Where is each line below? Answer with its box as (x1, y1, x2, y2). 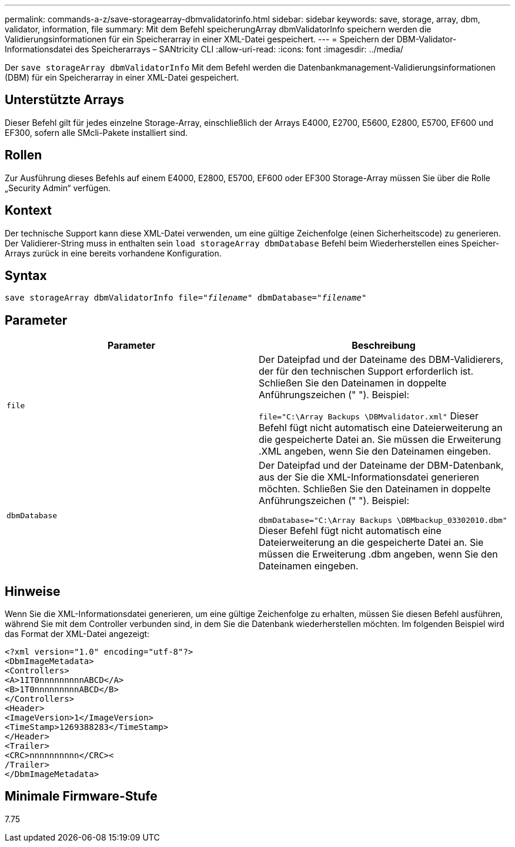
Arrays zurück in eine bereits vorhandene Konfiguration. (5, 248, 222, 258)
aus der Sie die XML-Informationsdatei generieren (259, 471, 479, 483)
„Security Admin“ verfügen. (5, 182, 111, 193)
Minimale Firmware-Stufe (5, 789, 158, 804)
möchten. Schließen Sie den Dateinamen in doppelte (259, 483, 491, 495)
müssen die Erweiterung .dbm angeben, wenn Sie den (259, 548, 498, 561)
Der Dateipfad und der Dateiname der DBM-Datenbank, (259, 459, 504, 472)
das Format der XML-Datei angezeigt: (5, 629, 150, 639)
